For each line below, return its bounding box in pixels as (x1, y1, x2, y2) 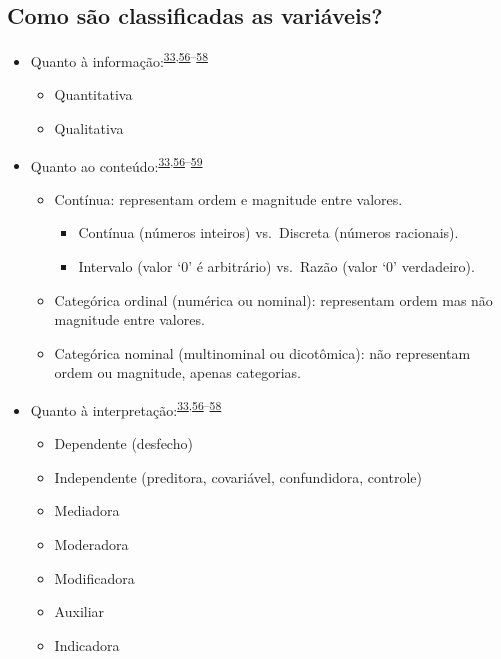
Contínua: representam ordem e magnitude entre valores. (54, 188, 403, 209)
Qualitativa (54, 118, 124, 139)
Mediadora (54, 500, 120, 521)
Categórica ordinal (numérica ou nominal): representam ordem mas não (54, 289, 493, 310)
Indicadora (54, 634, 120, 655)
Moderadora (54, 534, 129, 555)
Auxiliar (54, 601, 105, 622)
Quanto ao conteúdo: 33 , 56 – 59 (30, 152, 203, 176)
